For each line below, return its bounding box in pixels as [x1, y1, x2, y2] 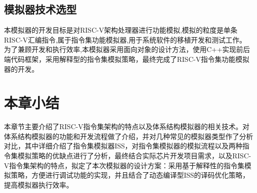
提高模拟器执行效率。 [4, 179, 73, 190]
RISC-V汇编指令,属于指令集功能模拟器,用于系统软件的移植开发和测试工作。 [4, 34, 247, 45]
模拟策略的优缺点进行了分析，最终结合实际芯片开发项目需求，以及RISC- [17, 150, 251, 161]
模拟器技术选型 [4, 1, 77, 17]
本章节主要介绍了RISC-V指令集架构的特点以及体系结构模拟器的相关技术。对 [4, 121, 250, 132]
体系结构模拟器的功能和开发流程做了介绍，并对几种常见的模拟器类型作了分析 [4, 131, 253, 141]
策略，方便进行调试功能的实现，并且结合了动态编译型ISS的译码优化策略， [10, 170, 250, 180]
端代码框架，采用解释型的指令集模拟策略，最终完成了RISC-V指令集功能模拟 [4, 53, 250, 64]
